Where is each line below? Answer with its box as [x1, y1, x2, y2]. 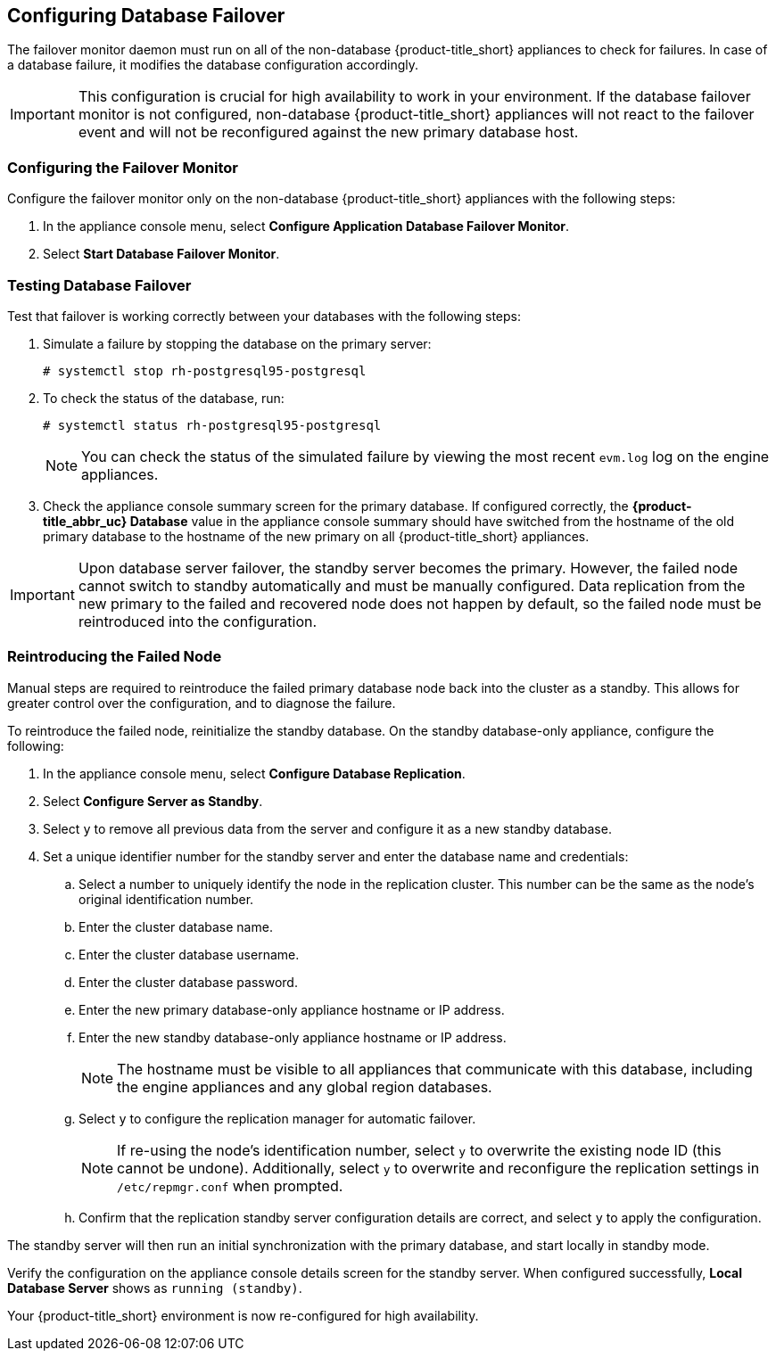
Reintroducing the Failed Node [7, 647, 222, 666]
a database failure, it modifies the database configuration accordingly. [7, 57, 419, 73]
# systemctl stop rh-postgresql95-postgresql [43, 363, 367, 378]
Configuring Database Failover [7, 4, 285, 27]
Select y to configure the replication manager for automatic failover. [78, 1110, 476, 1126]
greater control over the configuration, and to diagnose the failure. [7, 695, 396, 711]
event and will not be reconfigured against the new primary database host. [78, 123, 579, 142]
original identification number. [78, 891, 254, 907]
